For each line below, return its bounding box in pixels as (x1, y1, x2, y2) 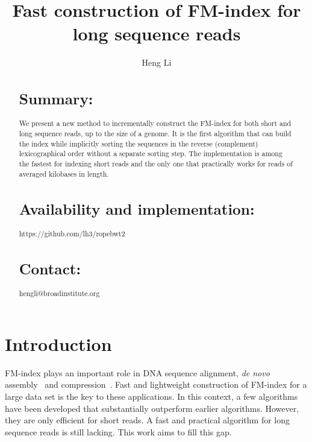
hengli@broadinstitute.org (19, 288, 100, 298)
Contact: (19, 257, 81, 279)
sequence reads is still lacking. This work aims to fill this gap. (5, 425, 232, 438)
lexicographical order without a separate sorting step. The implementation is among (19, 148, 282, 159)
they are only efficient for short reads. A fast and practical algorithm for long (5, 414, 290, 426)
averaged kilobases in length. (19, 168, 109, 178)
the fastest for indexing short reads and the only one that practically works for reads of (19, 159, 293, 169)
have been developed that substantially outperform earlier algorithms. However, (5, 402, 299, 414)
